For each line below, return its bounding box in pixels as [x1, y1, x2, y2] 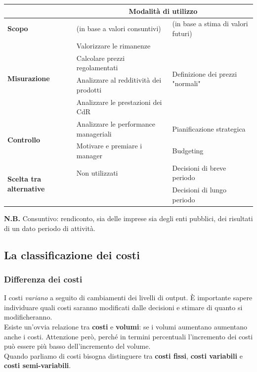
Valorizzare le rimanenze [76, 40, 151, 50]
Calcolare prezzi [76, 52, 125, 63]
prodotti [76, 84, 102, 94]
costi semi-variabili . [4, 360, 71, 371]
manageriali [76, 128, 112, 139]
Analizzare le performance [76, 118, 156, 129]
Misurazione [7, 73, 50, 84]
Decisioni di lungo [172, 185, 227, 195]
